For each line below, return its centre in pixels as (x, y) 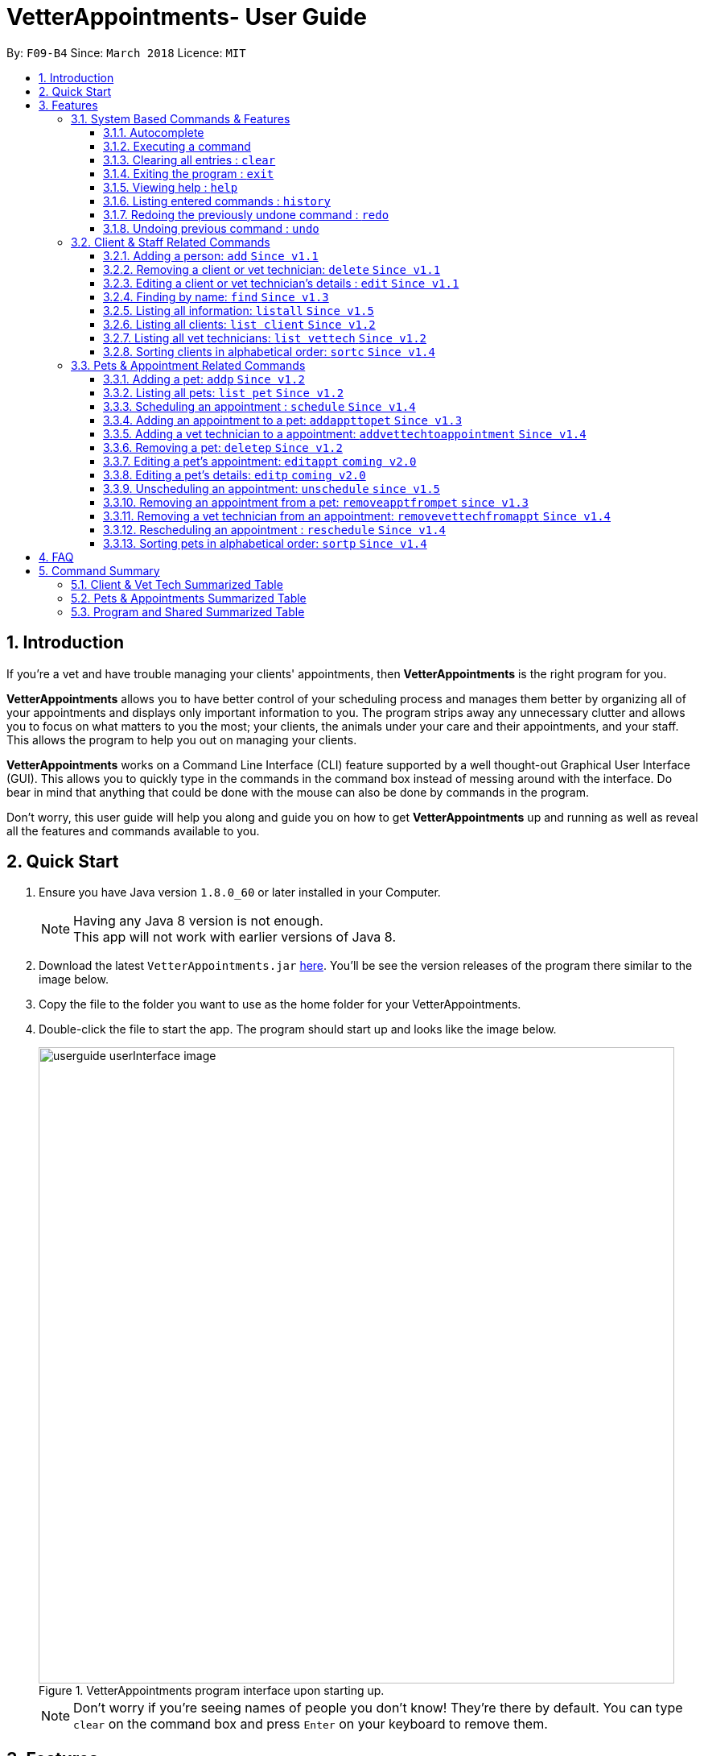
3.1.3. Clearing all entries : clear (189, 159)
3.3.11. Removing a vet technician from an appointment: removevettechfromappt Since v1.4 (357, 516)
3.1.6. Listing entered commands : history (217, 201)
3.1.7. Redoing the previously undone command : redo (246, 214)
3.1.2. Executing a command (177, 146)
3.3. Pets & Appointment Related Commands (188, 365)
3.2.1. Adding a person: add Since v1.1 (211, 255)
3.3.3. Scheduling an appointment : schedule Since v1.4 (259, 406)
